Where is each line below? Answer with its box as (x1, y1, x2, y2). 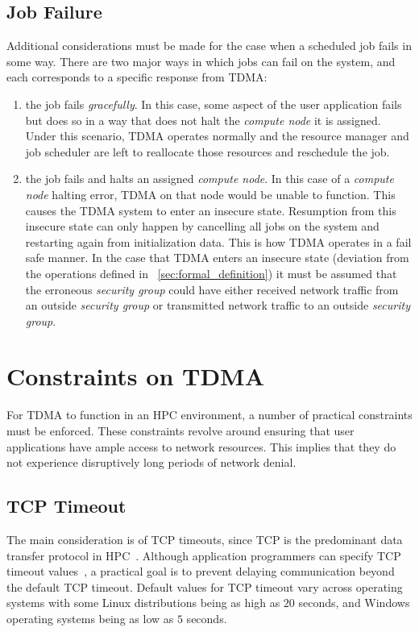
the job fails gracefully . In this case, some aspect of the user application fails (25, 95, 402, 112)
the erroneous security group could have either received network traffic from (25, 281, 399, 297)
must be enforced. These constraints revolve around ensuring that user (6, 422, 355, 439)
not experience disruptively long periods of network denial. (6, 454, 297, 471)
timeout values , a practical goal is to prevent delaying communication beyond (6, 563, 395, 580)
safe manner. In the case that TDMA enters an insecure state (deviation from (25, 249, 409, 266)
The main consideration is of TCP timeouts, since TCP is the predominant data (6, 531, 403, 547)
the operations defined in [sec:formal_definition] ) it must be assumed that (25, 264, 397, 281)
